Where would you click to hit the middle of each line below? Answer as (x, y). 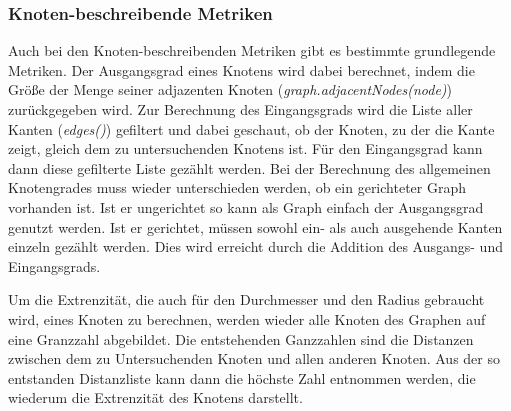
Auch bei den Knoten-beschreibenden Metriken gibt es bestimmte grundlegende (252, 50)
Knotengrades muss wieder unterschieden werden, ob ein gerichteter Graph (237, 187)
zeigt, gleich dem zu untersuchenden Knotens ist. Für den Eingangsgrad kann (245, 148)
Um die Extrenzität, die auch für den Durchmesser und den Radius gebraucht (246, 299)
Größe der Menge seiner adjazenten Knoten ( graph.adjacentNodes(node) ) (230, 89)
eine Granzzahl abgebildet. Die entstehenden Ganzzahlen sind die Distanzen (241, 338)
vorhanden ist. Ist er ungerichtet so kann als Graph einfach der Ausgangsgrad (246, 206)
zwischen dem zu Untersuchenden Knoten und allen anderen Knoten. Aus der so (254, 358)
